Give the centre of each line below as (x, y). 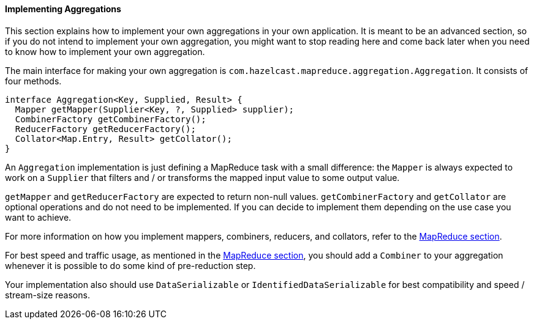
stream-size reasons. (47, 295)
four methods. (33, 81)
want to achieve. (38, 217)
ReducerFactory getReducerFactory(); (105, 129)
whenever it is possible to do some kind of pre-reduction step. (130, 265)
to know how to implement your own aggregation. (105, 51)
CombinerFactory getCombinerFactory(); (111, 119)
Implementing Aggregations (63, 9)
